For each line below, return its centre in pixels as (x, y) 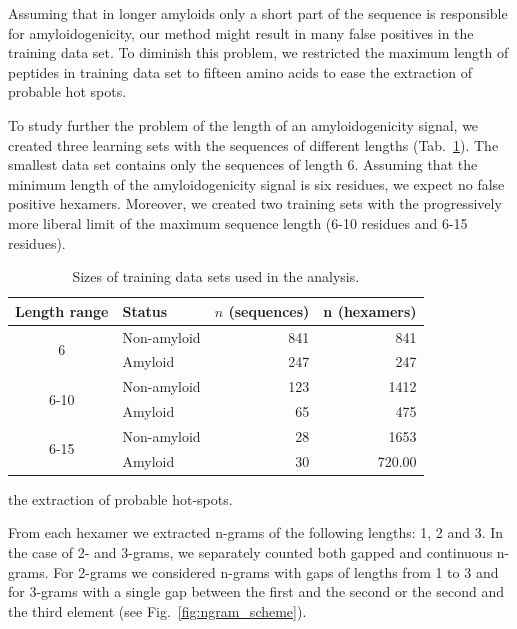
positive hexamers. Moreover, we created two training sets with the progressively (255, 203)
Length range (62, 310)
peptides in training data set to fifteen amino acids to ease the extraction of (240, 71)
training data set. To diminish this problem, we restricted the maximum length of (258, 52)
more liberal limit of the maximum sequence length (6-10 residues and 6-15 (238, 222)
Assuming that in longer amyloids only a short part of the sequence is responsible (258, 13)
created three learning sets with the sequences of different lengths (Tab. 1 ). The (253, 144)
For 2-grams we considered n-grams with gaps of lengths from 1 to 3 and (276, 571)
